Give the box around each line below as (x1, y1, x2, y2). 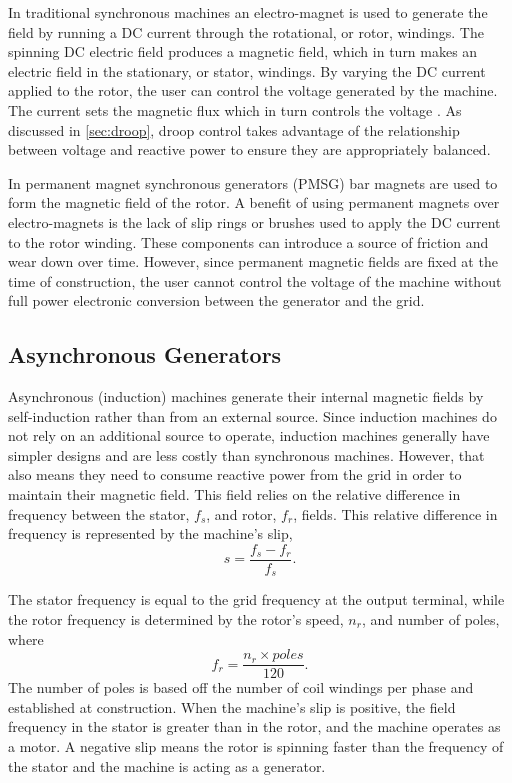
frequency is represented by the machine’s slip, (8, 523, 293, 544)
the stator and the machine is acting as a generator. (8, 755, 326, 776)
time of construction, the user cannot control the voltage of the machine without (8, 270, 502, 291)
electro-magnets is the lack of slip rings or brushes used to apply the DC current (8, 211, 501, 232)
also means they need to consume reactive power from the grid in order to (8, 464, 462, 485)
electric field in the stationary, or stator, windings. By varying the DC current (8, 60, 486, 81)
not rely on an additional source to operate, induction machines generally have (8, 425, 490, 446)
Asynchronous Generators (8, 339, 282, 370)
